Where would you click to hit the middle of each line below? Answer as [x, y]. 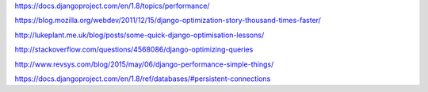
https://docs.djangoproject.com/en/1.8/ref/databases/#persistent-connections [143, 79]
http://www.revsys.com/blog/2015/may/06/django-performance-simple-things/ [144, 64]
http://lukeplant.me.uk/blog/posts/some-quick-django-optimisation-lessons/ [139, 35]
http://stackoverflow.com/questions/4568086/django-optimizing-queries [134, 50]
